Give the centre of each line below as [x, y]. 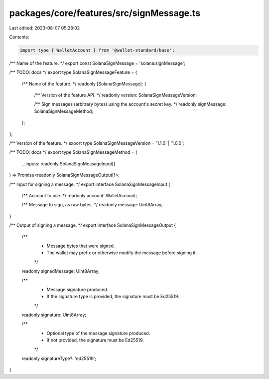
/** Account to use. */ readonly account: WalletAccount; [79, 195]
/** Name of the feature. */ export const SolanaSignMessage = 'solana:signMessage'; [97, 63]
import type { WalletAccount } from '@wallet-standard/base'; [97, 50]
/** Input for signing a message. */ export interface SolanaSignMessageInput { [90, 184]
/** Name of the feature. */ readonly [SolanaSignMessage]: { [84, 84]
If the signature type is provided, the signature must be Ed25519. [113, 297]
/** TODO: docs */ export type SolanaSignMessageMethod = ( [73, 152]
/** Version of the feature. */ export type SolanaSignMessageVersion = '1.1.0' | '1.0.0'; [97, 143]
